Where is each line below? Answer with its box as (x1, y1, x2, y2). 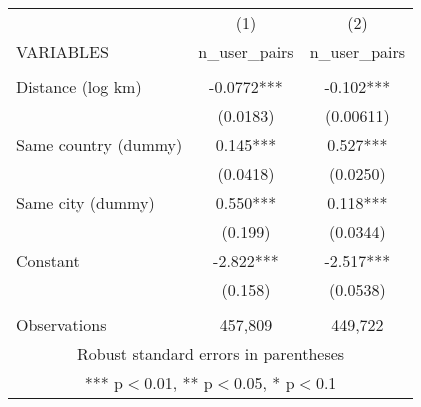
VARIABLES (16, 40, 109, 63)
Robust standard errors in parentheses (76, 342, 345, 365)
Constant (16, 249, 80, 272)
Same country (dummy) (16, 133, 183, 156)
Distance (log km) (16, 75, 142, 98)
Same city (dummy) (16, 191, 155, 214)
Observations (16, 313, 107, 336)
